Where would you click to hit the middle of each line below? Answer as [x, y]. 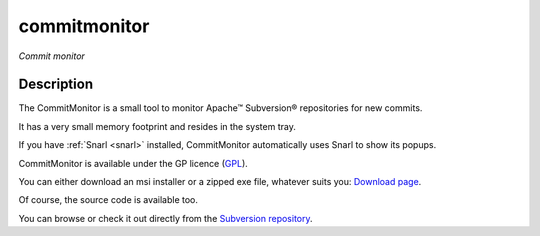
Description [56, 84]
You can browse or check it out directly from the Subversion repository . [166, 218]
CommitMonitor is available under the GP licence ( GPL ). [133, 163]
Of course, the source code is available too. [108, 200]
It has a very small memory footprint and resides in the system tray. [157, 126]
